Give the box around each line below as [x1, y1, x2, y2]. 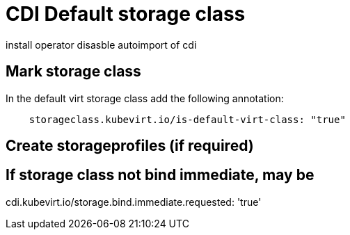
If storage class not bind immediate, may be [6, 166, 315, 184]
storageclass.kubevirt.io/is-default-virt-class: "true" [29, 113, 346, 125]
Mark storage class [6, 63, 141, 81]
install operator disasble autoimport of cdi [6, 38, 197, 51]
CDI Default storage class [6, 2, 246, 26]
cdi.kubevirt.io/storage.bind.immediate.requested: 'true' [6, 195, 262, 208]
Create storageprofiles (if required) [6, 137, 254, 155]
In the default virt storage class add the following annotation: [6, 92, 284, 104]
